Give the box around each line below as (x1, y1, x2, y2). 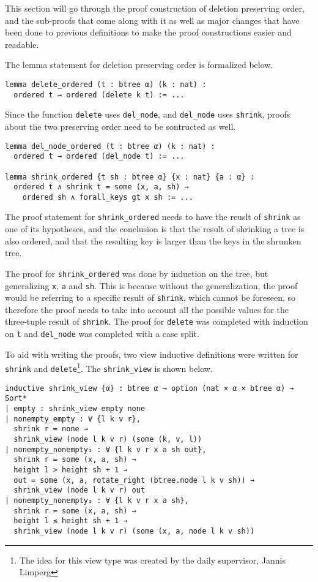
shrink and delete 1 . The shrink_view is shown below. (5, 360, 213, 375)
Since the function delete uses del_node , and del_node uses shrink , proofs (5, 108, 290, 121)
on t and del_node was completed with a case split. (5, 327, 199, 340)
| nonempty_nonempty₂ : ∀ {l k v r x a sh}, (5, 496, 189, 505)
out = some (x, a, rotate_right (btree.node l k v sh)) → (13, 475, 255, 485)
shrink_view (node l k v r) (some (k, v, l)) (13, 434, 202, 444)
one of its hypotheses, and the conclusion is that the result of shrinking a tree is (5, 222, 305, 235)
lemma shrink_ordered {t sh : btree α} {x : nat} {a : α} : (5, 172, 255, 181)
